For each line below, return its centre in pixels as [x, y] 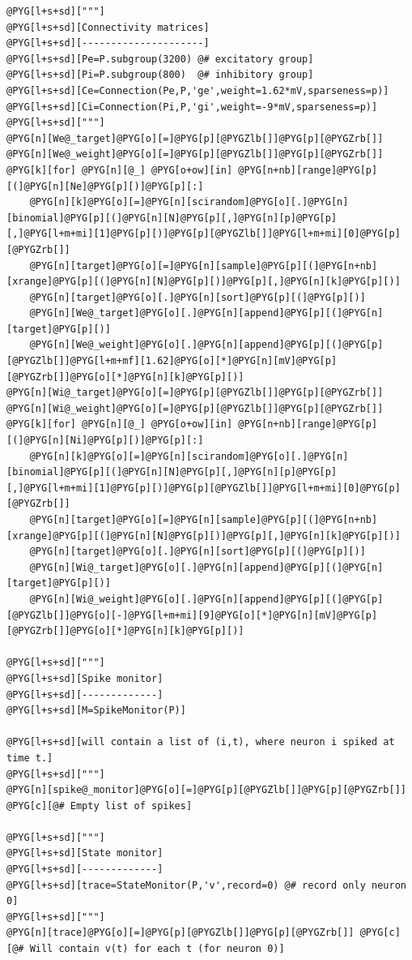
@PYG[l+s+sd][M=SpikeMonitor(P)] [96, 711]
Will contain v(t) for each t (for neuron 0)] [157, 949]
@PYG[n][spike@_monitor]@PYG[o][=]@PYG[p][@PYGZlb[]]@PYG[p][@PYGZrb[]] [206, 790]
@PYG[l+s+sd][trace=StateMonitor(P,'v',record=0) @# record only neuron [206, 885]
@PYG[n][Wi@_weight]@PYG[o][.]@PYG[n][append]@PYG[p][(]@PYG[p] [206, 599]
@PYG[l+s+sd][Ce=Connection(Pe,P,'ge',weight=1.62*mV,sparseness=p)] [198, 90]
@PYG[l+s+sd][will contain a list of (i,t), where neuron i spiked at [201, 742]
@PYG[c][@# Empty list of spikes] [100, 806]
